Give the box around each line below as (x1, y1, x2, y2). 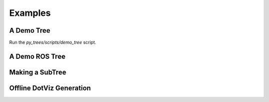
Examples (9, 7, 51, 18)
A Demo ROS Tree (9, 52, 66, 60)
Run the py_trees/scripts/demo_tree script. (9, 40, 97, 46)
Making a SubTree (9, 68, 67, 76)
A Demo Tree (9, 26, 51, 35)
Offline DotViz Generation (9, 84, 91, 92)
